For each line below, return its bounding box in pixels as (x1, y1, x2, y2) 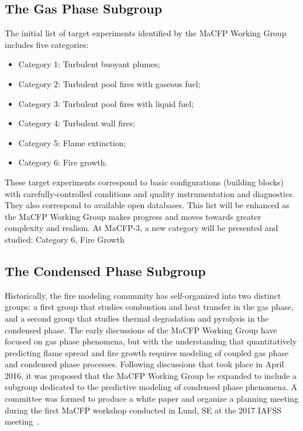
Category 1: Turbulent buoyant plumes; (18, 58, 160, 70)
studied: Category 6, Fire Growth (5, 233, 125, 245)
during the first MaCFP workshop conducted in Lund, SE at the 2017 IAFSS (5, 404, 282, 416)
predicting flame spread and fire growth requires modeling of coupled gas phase (5, 346, 289, 358)
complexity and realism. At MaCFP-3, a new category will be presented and (5, 222, 278, 234)
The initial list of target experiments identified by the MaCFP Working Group (5, 27, 287, 39)
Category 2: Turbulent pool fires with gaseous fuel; (18, 77, 201, 89)
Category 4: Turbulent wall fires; (18, 117, 136, 129)
